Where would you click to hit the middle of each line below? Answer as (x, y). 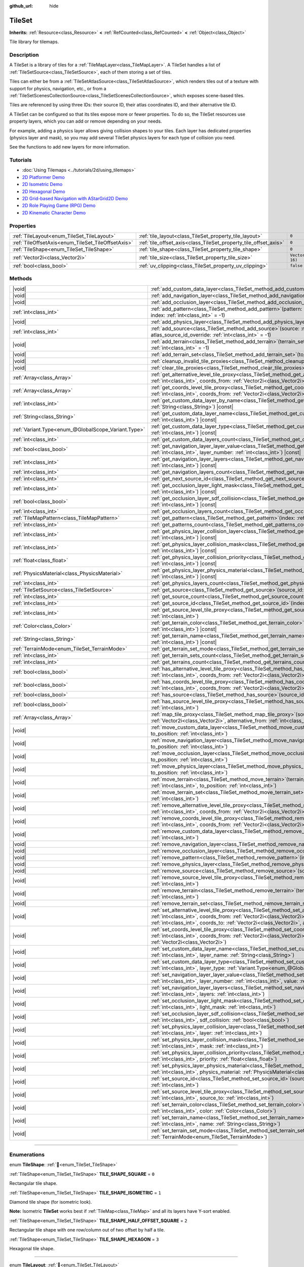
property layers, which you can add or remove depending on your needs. (86, 121)
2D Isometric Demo (42, 184)
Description (24, 55)
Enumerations (27, 1154)
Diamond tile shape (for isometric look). (51, 1202)
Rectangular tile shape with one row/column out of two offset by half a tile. (87, 1230)
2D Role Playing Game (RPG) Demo (59, 206)
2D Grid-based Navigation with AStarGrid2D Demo (75, 199)
